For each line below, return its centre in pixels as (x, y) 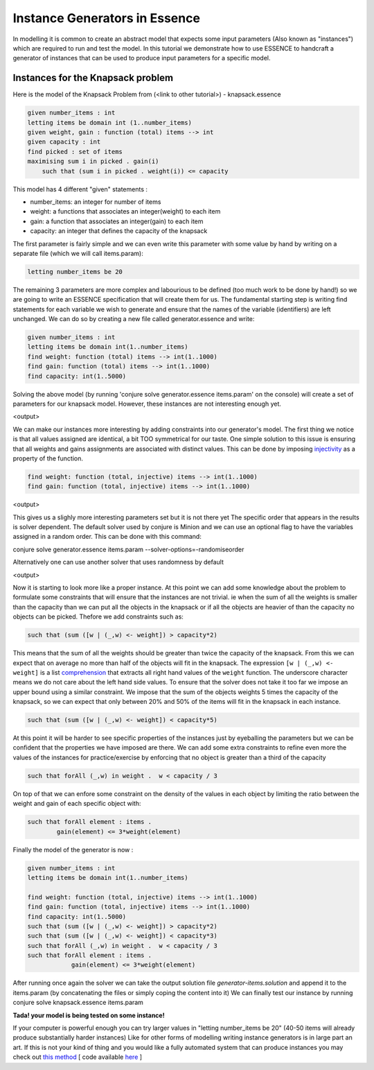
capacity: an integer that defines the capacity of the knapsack (119, 231)
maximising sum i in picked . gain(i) (93, 162)
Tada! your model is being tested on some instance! (89, 1015)
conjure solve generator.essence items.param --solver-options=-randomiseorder (128, 549)
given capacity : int (64, 142)
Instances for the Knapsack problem (93, 78)
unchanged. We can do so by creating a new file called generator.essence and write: (134, 319)
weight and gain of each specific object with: (77, 804)
